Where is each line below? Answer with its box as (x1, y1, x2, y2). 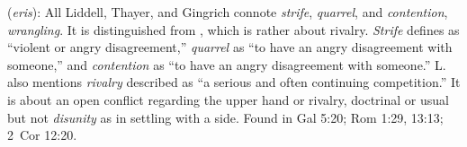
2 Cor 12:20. (7, 125, 77, 144)
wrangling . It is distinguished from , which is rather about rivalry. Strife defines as (7, 20, 460, 39)
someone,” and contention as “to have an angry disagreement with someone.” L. (7, 55, 446, 73)
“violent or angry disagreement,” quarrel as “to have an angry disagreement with (7, 38, 453, 56)
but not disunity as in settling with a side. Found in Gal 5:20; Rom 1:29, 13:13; (7, 108, 444, 126)
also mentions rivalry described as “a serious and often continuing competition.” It (7, 73, 461, 91)
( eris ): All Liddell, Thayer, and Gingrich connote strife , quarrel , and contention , (7, 3, 448, 21)
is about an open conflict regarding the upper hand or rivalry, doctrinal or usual (7, 90, 449, 108)
